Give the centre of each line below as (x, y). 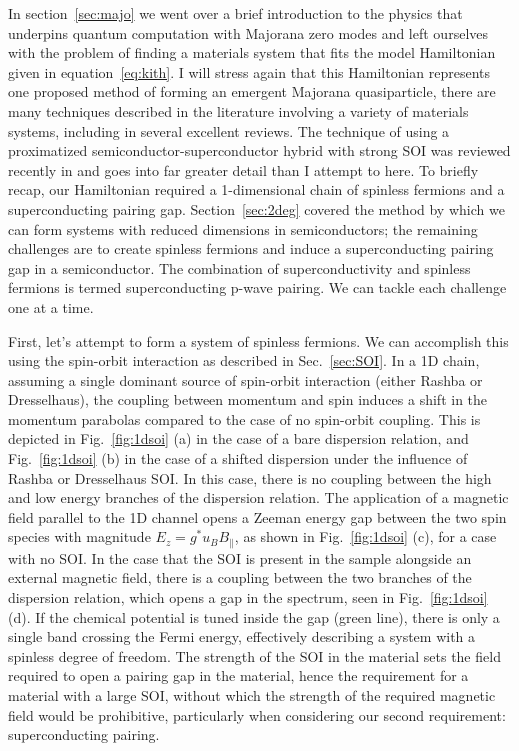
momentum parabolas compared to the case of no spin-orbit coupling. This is (244, 418)
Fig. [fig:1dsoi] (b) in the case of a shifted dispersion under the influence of (238, 458)
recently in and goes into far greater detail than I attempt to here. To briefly (243, 169)
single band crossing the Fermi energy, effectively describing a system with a (242, 636)
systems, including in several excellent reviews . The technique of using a (229, 130)
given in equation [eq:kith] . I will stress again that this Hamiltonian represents (249, 71)
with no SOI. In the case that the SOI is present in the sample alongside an (240, 557)
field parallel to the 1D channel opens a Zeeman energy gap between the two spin (257, 516)
